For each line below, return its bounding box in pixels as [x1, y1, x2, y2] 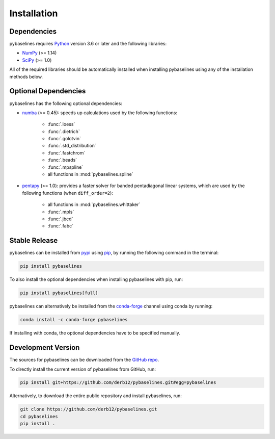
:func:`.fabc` [47, 223, 74, 229]
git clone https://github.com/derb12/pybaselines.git [20, 406, 157, 412]
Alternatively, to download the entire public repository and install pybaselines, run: [9, 393, 182, 399]
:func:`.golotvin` [47, 136, 81, 142]
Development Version [9, 343, 80, 352]
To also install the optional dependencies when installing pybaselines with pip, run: [9, 276, 183, 282]
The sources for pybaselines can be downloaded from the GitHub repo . [9, 357, 159, 363]
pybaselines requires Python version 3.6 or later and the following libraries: [9, 41, 167, 47]
